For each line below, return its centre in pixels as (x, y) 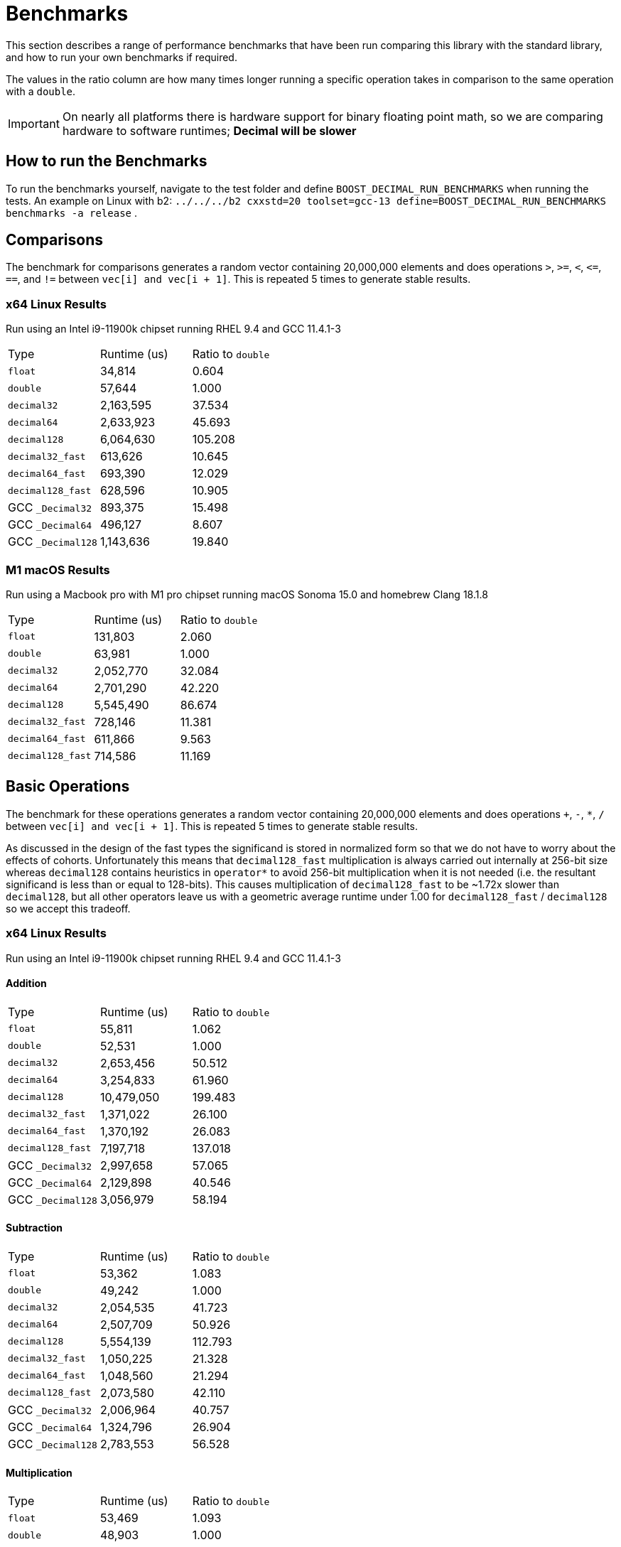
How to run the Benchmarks (107, 161)
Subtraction (34, 1228)
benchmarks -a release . (71, 212)
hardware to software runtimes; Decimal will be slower (209, 130)
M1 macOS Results (58, 570)
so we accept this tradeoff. (68, 908)
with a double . (41, 91)
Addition (26, 983)
